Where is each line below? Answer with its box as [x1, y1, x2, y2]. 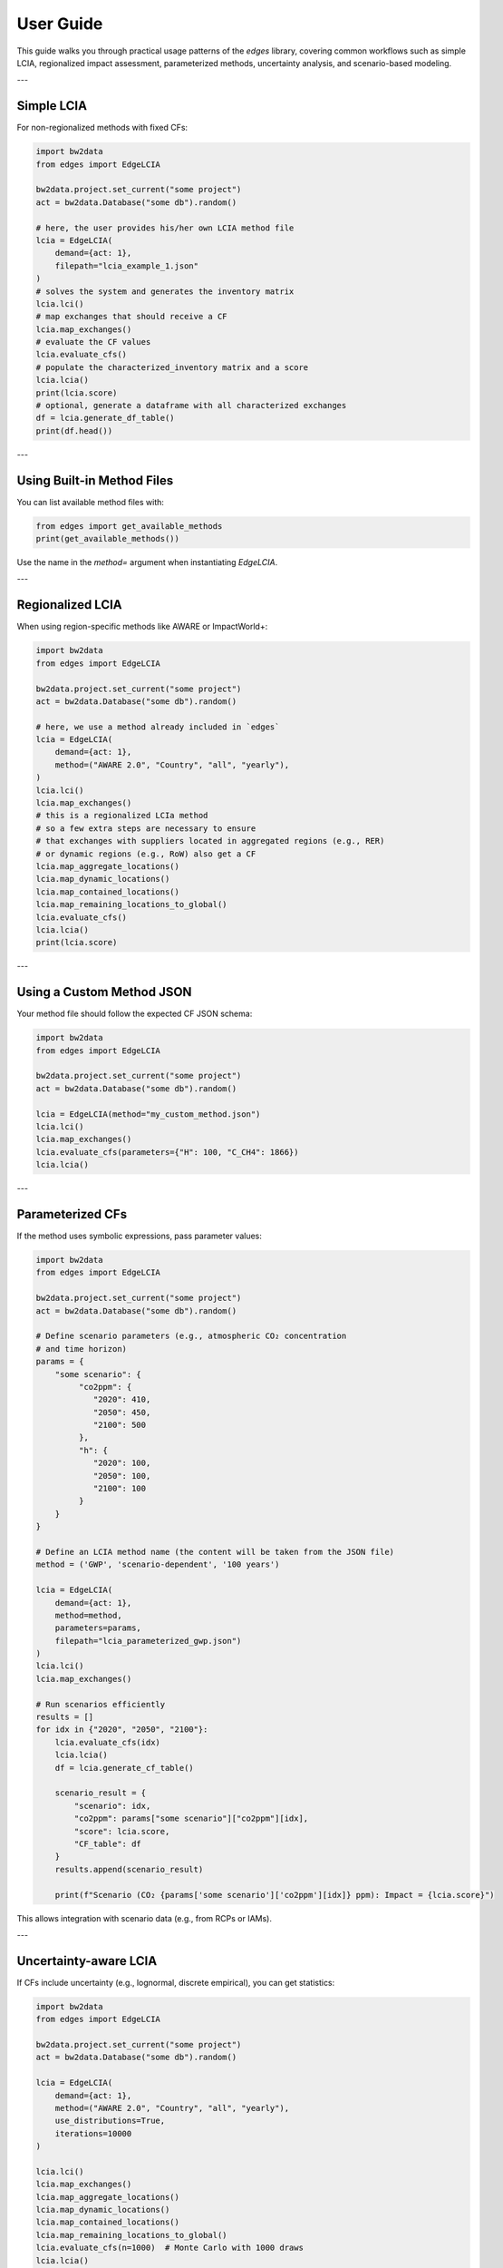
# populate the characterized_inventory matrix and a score [35, 362, 309, 372]
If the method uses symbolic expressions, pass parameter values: [16, 1230, 262, 1241]
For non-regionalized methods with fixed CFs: [16, 122, 189, 133]
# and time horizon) [35, 1344, 127, 1354]
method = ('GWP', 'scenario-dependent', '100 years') [35, 1559, 280, 1569]
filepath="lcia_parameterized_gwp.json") [54, 1636, 242, 1646]
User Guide [16, 14, 103, 34]
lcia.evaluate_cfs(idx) [54, 1737, 160, 1747]
